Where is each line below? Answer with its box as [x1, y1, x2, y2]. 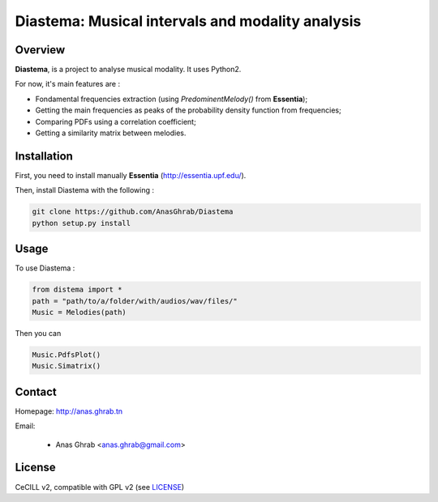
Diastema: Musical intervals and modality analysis [15, 12, 362, 30]
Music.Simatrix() [32, 361, 101, 371]
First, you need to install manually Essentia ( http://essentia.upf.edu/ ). [15, 170, 247, 180]
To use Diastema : [15, 263, 75, 273]
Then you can [15, 328, 62, 338]
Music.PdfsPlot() [32, 350, 101, 359]
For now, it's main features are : [15, 79, 121, 89]
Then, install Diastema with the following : [15, 185, 154, 195]
